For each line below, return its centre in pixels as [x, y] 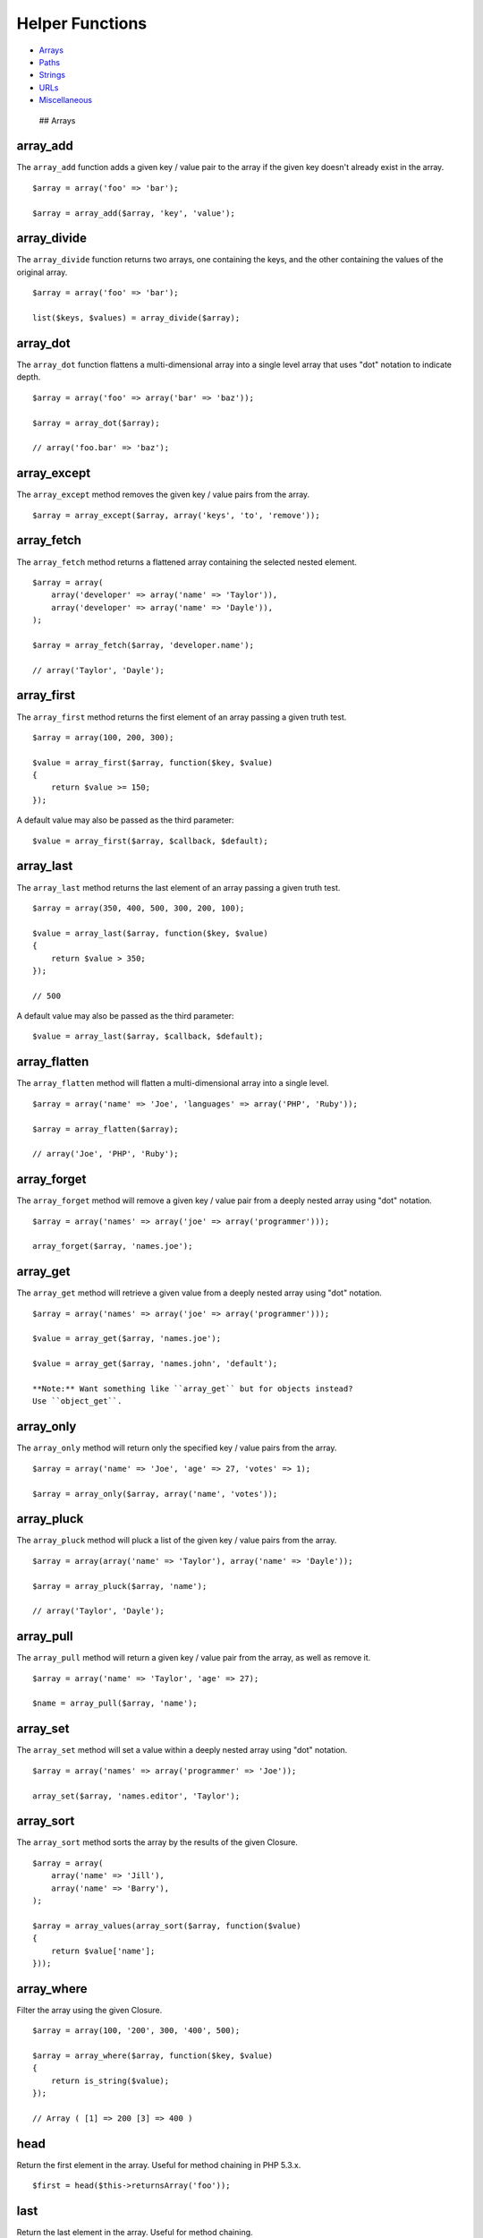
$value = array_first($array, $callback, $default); [150, 841]
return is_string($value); [110, 2080]
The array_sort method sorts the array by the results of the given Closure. [157, 1842]
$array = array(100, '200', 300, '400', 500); [136, 2031]
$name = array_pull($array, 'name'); [115, 1704]
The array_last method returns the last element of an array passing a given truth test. [178, 887]
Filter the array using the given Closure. [89, 2010]
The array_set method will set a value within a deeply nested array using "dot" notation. [182, 1750]
